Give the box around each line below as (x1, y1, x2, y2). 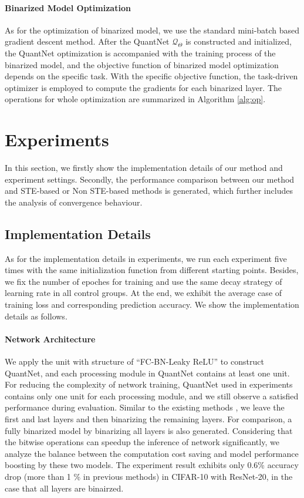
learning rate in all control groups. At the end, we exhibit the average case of (5, 287, 282, 299)
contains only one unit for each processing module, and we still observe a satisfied (5, 389, 299, 402)
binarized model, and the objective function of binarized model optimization (5, 58, 279, 70)
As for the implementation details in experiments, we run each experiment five (5, 252, 287, 264)
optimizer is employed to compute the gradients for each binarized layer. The (5, 81, 282, 93)
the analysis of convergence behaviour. (5, 196, 143, 208)
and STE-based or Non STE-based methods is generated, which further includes (5, 184, 293, 197)
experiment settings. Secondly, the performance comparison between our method (5, 173, 295, 185)
